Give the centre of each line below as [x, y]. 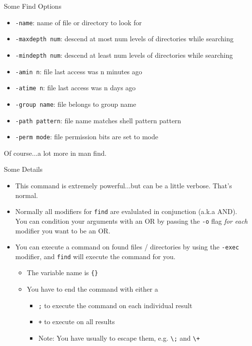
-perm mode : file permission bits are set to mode [87, 137]
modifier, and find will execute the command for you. [95, 256]
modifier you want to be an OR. [63, 230]
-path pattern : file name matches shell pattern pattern [98, 120]
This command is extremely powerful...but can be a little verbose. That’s [124, 186]
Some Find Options [33, 6]
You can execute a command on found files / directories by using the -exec [127, 247]
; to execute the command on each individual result [115, 305]
